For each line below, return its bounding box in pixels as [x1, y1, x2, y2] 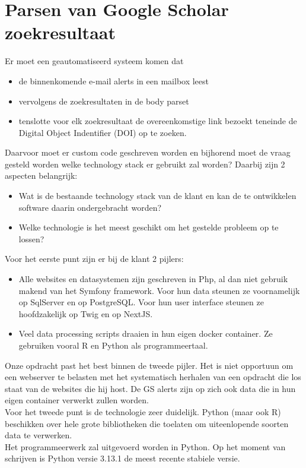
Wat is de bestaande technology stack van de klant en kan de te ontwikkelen [18, 189, 297, 202]
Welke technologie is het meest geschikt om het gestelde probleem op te [18, 221, 279, 233]
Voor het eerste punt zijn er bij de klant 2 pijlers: [5, 252, 184, 265]
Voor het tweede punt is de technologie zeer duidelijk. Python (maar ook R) [5, 405, 281, 418]
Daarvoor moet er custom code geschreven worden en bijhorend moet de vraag [5, 146, 291, 159]
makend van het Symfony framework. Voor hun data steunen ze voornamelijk [18, 284, 300, 296]
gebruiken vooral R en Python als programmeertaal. [18, 339, 208, 351]
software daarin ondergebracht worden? [18, 201, 162, 213]
